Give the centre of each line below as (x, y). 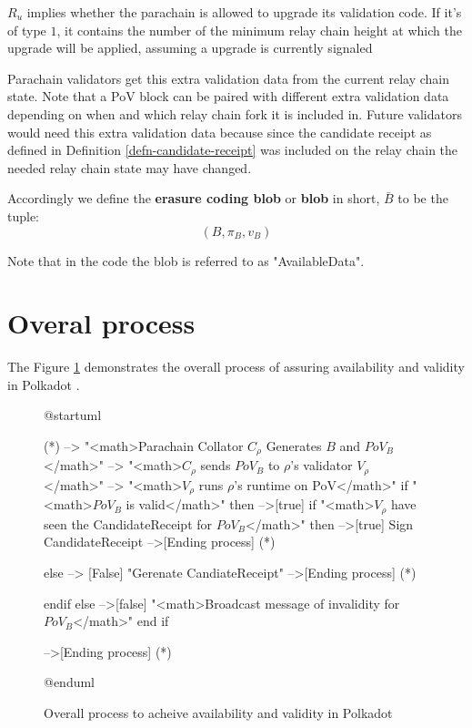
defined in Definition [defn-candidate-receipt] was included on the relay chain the (233, 150)
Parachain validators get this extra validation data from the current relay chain (228, 78)
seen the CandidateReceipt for (128, 523)
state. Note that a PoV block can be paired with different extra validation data (228, 96)
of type (27, 30)
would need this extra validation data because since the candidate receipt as (220, 132)
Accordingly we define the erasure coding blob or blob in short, (194, 198)
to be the (423, 198)
